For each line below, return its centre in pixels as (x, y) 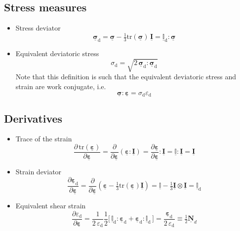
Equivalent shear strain (51, 206)
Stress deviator (38, 28)
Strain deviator (39, 172)
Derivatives (33, 118)
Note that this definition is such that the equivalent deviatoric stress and (126, 77)
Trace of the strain (44, 139)
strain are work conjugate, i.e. (61, 86)
